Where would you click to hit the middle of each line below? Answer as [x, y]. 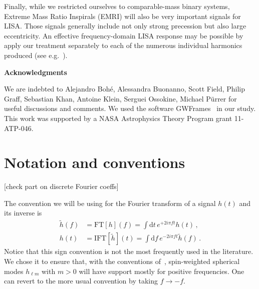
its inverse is [23, 213]
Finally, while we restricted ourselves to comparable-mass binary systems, [117, 6]
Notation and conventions [95, 162]
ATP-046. [19, 128]
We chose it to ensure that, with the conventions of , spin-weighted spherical [122, 261]
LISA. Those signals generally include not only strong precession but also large [125, 26]
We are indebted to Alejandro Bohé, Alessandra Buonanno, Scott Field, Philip [124, 89]
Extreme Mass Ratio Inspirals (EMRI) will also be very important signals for [122, 16]
